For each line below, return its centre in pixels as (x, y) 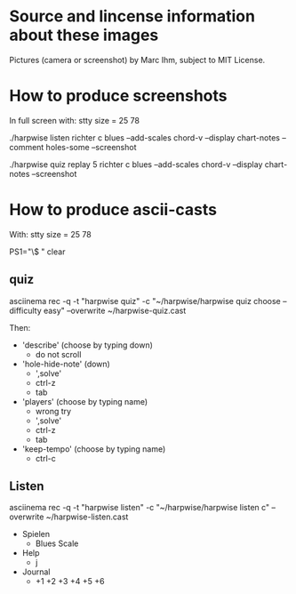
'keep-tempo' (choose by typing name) (94, 449)
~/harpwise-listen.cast (87, 517)
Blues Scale (57, 543)
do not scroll (58, 354)
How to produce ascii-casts (113, 210)
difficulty (25, 310)
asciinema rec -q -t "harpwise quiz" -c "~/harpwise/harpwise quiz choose (145, 301)
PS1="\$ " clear (37, 252)
